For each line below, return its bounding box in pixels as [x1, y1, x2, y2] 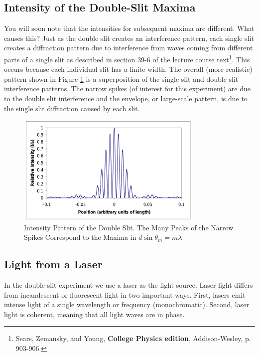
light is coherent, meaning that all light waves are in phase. [4, 309, 185, 319]
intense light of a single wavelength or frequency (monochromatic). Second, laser [4, 299, 249, 310]
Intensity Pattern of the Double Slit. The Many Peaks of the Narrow [24, 222, 234, 232]
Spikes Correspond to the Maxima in [24, 232, 136, 242]
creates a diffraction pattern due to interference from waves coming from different [4, 42, 253, 53]
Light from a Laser [4, 256, 103, 272]
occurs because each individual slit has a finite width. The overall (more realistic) [4, 64, 253, 74]
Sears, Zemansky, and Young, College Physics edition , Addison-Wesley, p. [15, 333, 251, 344]
